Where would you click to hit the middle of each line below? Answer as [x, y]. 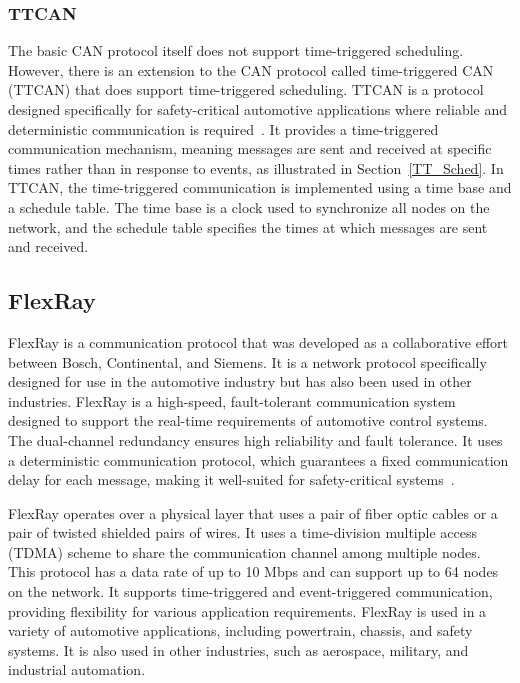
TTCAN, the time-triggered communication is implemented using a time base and [260, 187]
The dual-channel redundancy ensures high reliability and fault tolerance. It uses [255, 439]
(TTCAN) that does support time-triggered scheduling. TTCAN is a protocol [246, 89]
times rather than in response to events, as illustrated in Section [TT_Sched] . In [256, 167]
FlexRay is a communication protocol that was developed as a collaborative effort [258, 341]
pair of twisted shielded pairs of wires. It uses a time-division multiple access [242, 532]
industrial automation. [77, 669]
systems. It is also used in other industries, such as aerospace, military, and [238, 649]
